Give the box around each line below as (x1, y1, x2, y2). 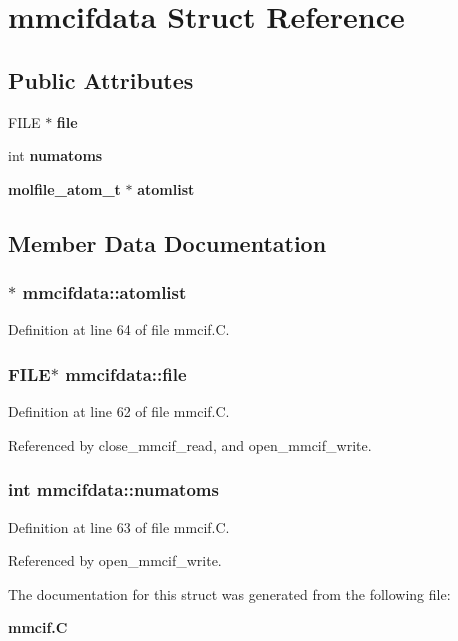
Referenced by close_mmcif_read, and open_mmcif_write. (8, 434, 372, 455)
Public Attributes (8, 64, 194, 95)
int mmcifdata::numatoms (8, 477, 219, 502)
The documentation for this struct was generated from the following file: (8, 583, 451, 604)
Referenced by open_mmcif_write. (8, 550, 222, 571)
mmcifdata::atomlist (22, 280, 187, 305)
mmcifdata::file (65, 361, 187, 386)
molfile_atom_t (8, 178, 121, 199)
